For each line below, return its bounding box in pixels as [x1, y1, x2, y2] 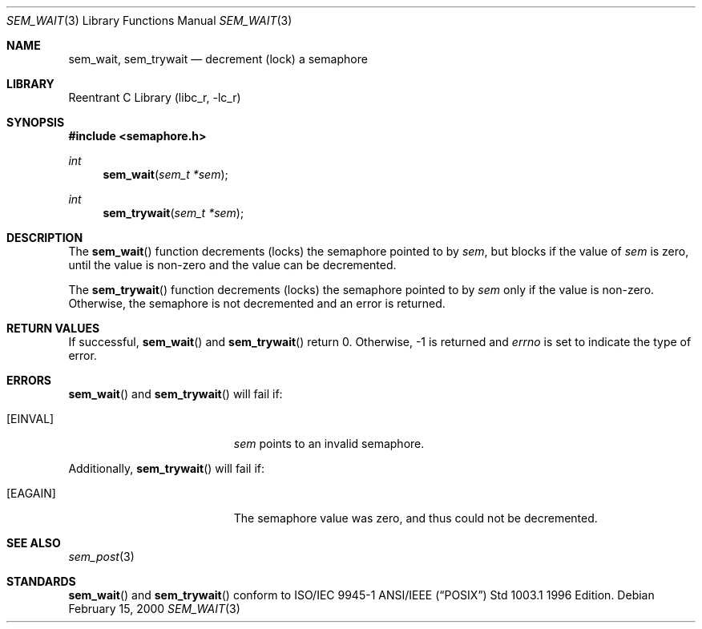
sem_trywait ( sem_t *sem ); [103, 206, 244, 220]
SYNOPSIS [6, 115, 65, 129]
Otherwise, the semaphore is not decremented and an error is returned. [68, 296, 446, 310]
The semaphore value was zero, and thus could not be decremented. [233, 511, 598, 525]
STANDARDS [6, 575, 76, 588]
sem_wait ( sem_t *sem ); [103, 167, 228, 181]
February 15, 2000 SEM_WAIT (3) [68, 602, 240, 615]
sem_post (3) [68, 550, 135, 563]
